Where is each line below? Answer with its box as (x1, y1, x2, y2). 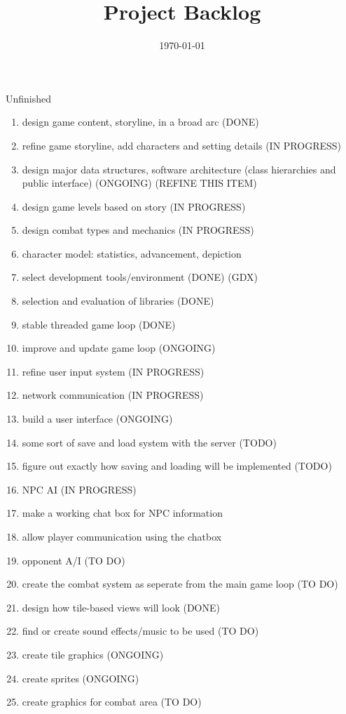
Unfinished (6, 91, 52, 105)
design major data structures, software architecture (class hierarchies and (22, 161, 336, 176)
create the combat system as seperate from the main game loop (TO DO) (22, 576, 338, 591)
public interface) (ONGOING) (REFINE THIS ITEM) (22, 176, 257, 190)
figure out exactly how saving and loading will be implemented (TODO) (22, 458, 332, 473)
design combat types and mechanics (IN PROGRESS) (22, 223, 254, 237)
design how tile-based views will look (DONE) (22, 600, 220, 614)
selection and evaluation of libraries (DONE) (22, 293, 214, 308)
